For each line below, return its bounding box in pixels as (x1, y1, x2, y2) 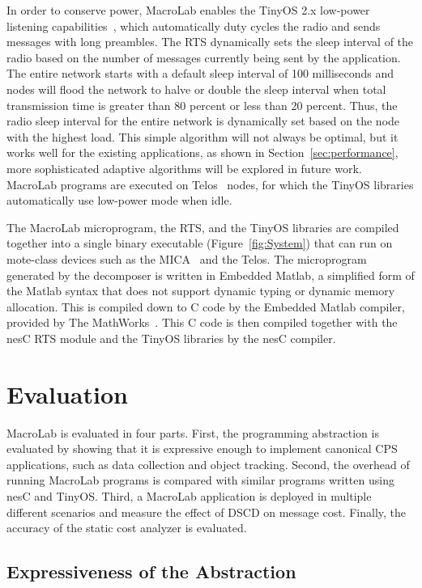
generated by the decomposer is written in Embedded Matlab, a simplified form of (6, 266, 415, 283)
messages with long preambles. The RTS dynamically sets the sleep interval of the (6, 33, 414, 50)
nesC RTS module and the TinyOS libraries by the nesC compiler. (6, 329, 336, 346)
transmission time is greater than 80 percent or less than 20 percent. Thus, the (6, 96, 398, 113)
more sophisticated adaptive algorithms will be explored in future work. (6, 159, 362, 176)
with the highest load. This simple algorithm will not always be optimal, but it (6, 128, 399, 145)
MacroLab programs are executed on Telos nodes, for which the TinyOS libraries (6, 176, 414, 192)
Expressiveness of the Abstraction (6, 559, 296, 584)
